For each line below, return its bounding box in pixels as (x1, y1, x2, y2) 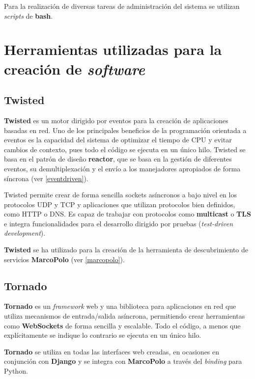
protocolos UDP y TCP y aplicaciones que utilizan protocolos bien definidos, (4, 199, 235, 209)
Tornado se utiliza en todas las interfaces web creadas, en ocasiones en (4, 346, 220, 356)
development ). (4, 228, 46, 238)
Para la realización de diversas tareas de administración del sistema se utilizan (4, 1, 240, 11)
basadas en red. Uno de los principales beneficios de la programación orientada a (4, 125, 247, 135)
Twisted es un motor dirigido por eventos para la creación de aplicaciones (4, 115, 228, 125)
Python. (4, 366, 28, 376)
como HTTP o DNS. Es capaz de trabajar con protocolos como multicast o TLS (4, 209, 251, 219)
